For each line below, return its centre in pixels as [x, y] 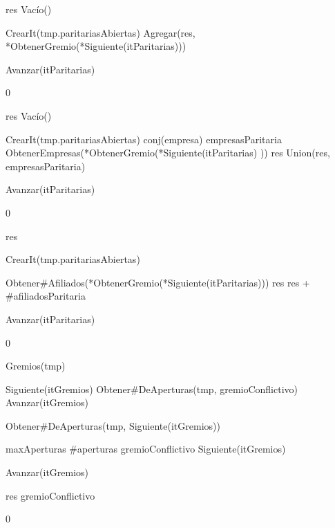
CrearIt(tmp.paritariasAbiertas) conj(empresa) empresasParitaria [144, 139]
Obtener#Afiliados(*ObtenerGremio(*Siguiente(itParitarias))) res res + [158, 282]
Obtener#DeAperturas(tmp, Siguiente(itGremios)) [113, 425]
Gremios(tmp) [36, 366]
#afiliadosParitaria [46, 296]
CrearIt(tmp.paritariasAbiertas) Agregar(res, [100, 32]
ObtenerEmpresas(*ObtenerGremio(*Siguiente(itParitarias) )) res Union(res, [168, 153]
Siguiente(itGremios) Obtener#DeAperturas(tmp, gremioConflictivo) [152, 389]
